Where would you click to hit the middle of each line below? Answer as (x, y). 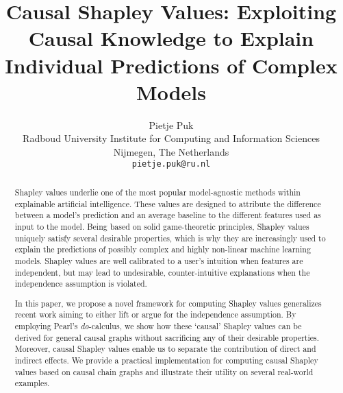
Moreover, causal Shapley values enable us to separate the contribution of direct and (165, 349)
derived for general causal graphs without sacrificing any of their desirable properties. (167, 337)
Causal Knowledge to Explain (171, 38)
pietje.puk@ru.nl (171, 164)
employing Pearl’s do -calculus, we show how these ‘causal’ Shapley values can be (158, 326)
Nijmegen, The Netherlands (171, 151)
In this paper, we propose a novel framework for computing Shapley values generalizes (168, 303)
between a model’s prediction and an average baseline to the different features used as (168, 215)
